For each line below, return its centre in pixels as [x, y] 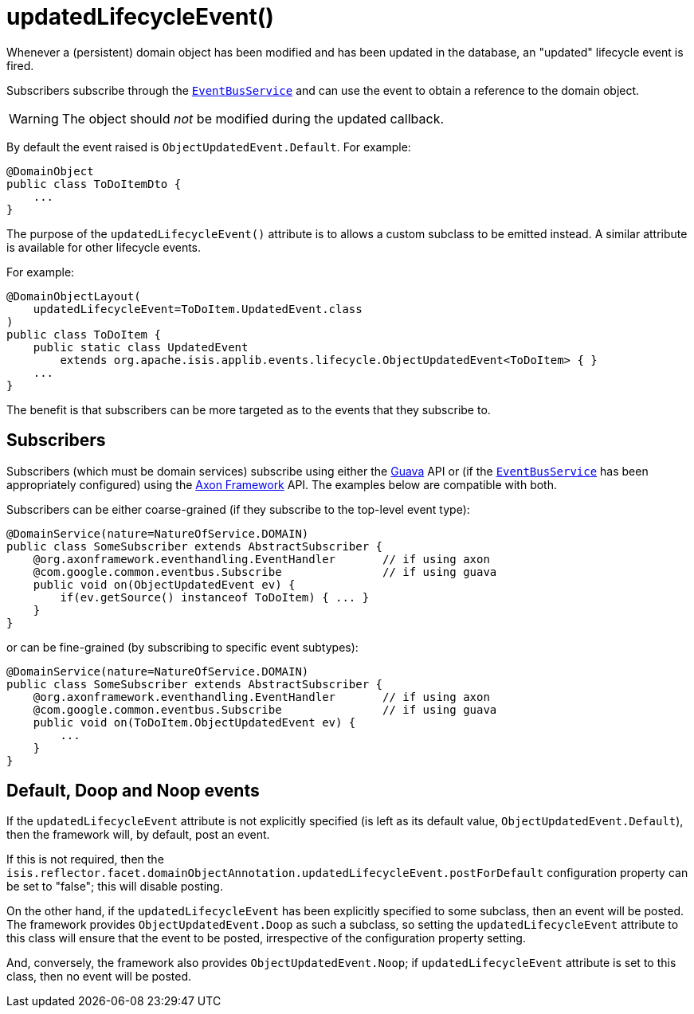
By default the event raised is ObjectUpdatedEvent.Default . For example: [209, 147]
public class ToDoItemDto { [94, 184]
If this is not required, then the [85, 859]
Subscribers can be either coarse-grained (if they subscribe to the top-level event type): [238, 509]
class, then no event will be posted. [99, 977]
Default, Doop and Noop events [133, 791]
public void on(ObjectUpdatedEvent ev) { [164, 584]
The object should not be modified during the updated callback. [253, 118]
